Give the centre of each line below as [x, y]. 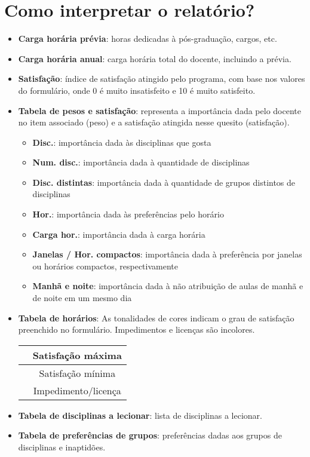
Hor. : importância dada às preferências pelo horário [128, 214]
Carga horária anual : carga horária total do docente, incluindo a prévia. [155, 58]
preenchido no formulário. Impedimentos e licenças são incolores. [136, 329]
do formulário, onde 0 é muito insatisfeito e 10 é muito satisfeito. [137, 90]
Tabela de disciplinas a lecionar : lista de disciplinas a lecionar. [140, 415]
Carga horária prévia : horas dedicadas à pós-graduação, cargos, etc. [148, 39]
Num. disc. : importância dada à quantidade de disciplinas [141, 162]
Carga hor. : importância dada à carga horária [119, 234]
